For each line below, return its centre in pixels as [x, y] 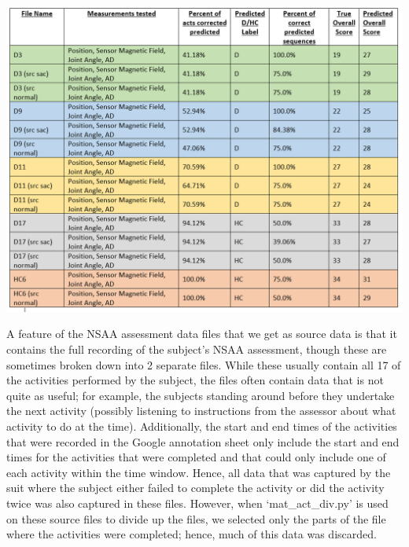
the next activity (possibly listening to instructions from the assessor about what [201, 411]
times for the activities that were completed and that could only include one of [196, 457]
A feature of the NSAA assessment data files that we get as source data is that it [202, 334]
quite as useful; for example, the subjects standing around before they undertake [201, 395]
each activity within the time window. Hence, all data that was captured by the [199, 472]
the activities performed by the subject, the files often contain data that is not [195, 380]
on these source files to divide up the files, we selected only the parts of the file [196, 518]
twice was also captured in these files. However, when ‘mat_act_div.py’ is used [197, 503]
